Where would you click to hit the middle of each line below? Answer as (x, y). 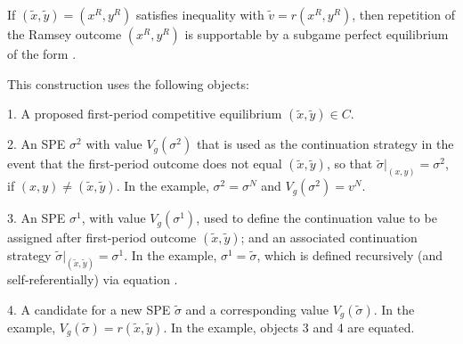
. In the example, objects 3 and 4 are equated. (289, 327)
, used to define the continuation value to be (317, 218)
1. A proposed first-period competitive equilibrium (145, 114)
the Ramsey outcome (65, 34)
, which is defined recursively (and (350, 255)
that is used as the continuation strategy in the (325, 144)
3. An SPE (37, 218)
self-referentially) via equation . (93, 278)
